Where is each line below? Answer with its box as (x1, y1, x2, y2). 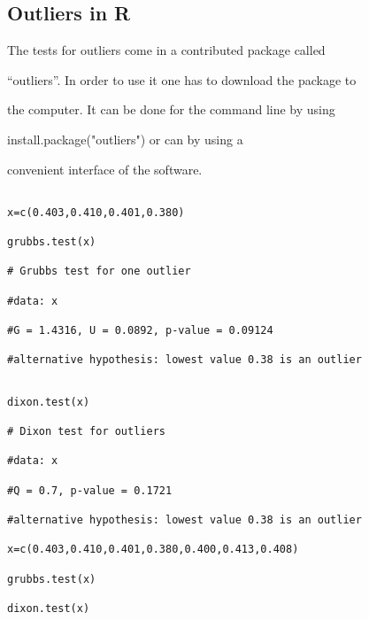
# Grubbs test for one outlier (7, 265, 191, 278)
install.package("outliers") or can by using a (7, 129, 243, 148)
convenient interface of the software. (7, 159, 203, 178)
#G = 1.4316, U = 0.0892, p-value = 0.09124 (7, 324, 273, 337)
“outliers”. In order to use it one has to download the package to (7, 70, 357, 89)
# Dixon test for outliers (7, 425, 165, 438)
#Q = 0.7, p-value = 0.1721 (7, 484, 173, 497)
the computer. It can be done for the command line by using (7, 100, 335, 119)
